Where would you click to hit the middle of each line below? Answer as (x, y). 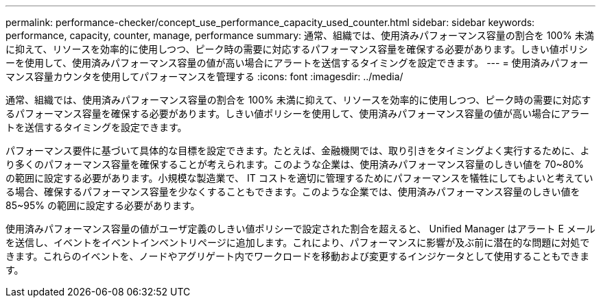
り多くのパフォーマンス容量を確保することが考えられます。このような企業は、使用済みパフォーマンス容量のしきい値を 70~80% (295, 164)
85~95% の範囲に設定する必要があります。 (103, 205)
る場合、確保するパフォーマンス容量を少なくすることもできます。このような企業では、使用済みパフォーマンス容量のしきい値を (293, 192)
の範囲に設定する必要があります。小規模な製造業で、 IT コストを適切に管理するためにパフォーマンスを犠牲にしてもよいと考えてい (299, 178)
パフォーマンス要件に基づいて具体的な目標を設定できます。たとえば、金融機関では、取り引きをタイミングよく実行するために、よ (298, 150)
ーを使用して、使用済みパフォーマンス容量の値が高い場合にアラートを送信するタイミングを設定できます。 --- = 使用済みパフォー (297, 63)
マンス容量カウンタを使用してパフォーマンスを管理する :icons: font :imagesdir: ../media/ (204, 76)
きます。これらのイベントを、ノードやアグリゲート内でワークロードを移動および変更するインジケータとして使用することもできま (297, 256)
